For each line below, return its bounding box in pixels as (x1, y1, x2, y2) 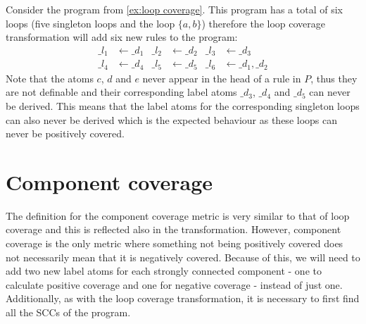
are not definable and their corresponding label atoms (6, 85, 237, 99)
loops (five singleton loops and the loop (6, 15, 175, 30)
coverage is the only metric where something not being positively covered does (6, 236, 343, 251)
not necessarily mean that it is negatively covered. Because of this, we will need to (6, 249, 360, 264)
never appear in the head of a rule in (142, 70, 301, 85)
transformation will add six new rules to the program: (6, 30, 238, 44)
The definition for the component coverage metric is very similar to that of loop (6, 208, 350, 223)
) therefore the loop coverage (201, 15, 326, 30)
